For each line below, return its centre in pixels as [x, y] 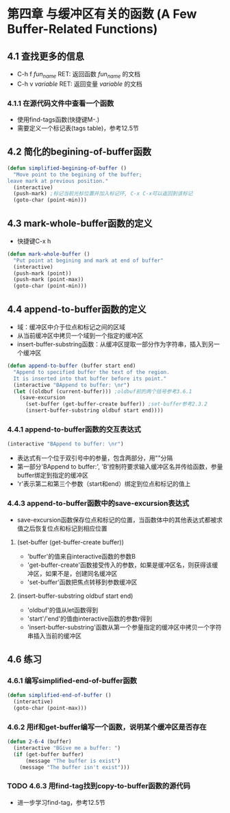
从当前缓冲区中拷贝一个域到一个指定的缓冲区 [80, 336]
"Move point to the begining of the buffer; [78, 175]
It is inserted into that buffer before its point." [90, 379]
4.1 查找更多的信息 [46, 56]
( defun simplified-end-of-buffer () [59, 695]
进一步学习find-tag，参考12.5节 [61, 802]
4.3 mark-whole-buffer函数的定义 [80, 223]
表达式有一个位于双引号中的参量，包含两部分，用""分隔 [95, 458]
